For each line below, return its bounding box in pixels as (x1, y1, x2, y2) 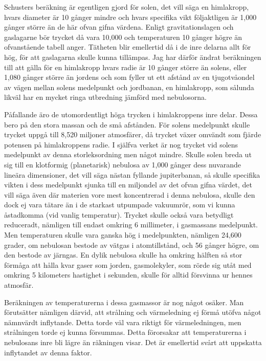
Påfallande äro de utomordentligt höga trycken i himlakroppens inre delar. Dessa (4, 109, 258, 119)
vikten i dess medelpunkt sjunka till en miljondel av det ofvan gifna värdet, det (4, 179, 252, 190)
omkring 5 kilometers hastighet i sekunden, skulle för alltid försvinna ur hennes (4, 269, 253, 280)
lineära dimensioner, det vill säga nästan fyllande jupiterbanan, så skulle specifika (4, 169, 260, 180)
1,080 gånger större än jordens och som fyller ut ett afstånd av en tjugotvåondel (4, 72, 255, 82)
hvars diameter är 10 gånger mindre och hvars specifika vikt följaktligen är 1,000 (4, 11, 257, 22)
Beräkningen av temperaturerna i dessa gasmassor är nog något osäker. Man (4, 296, 244, 307)
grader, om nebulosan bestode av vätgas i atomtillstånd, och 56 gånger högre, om (4, 239, 259, 250)
